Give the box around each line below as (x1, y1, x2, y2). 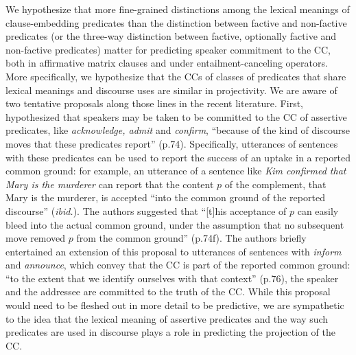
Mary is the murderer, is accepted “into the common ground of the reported (5, 190, 325, 205)
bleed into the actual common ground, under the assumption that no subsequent (5, 217, 344, 231)
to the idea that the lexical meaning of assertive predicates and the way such (5, 311, 329, 325)
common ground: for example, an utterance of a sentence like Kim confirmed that (5, 163, 346, 178)
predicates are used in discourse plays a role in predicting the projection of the (5, 325, 335, 339)
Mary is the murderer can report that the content (5, 176, 214, 191)
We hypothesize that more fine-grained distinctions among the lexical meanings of (5, 2, 350, 16)
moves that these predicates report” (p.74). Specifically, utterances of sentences (5, 136, 338, 150)
